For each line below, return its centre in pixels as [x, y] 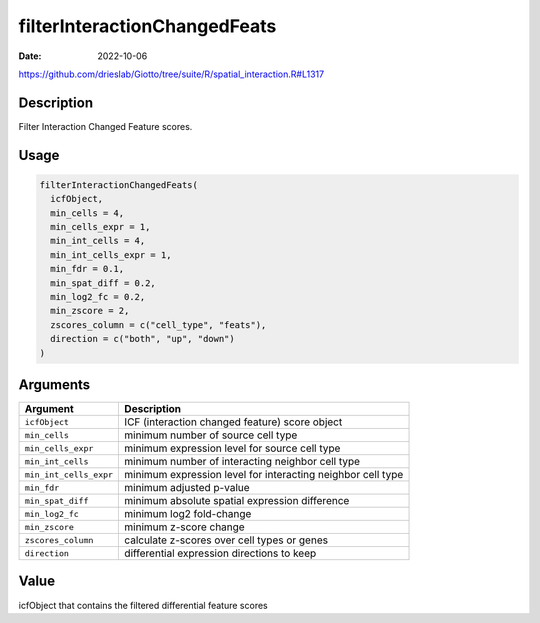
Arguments [54, 384]
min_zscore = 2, [90, 311]
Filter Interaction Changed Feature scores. [105, 126]
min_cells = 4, [87, 213]
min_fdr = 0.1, [87, 269]
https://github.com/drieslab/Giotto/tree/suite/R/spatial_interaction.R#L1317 [171, 74]
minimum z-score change [184, 527]
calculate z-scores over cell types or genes [226, 540]
